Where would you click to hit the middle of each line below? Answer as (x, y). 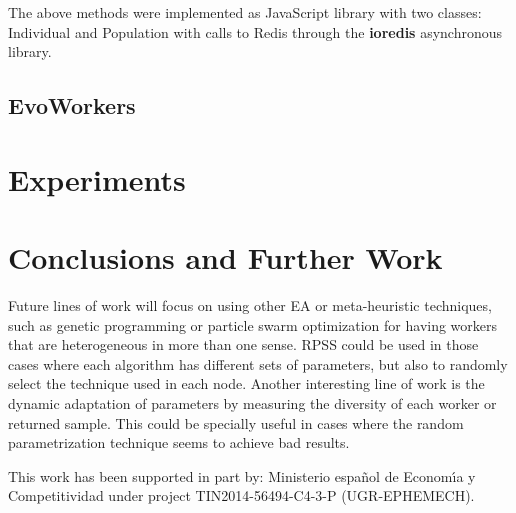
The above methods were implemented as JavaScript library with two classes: (245, 12)
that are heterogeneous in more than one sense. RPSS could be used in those (243, 344)
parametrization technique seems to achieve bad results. (179, 442)
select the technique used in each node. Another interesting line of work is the (246, 383)
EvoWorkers (72, 105)
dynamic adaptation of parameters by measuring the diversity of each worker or (252, 403)
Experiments (97, 178)
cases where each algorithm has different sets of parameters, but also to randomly (258, 363)
